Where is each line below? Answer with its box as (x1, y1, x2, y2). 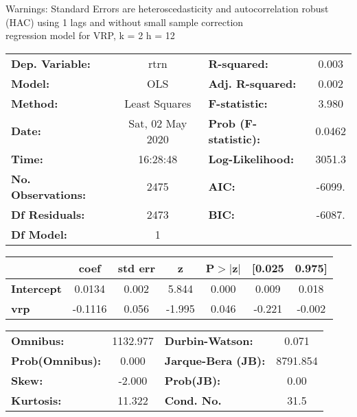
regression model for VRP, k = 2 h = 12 (5, 28, 175, 43)
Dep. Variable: (11, 55, 91, 71)
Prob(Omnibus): (11, 352, 102, 368)
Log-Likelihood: (208, 150, 295, 167)
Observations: (11, 186, 87, 202)
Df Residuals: (11, 206, 85, 222)
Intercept (11, 280, 62, 296)
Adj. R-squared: (208, 75, 297, 91)
